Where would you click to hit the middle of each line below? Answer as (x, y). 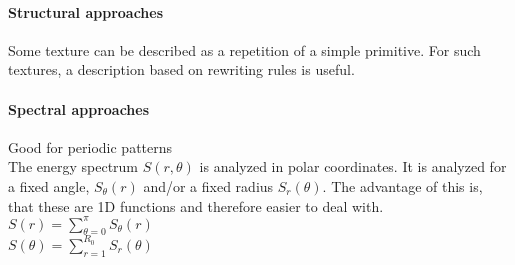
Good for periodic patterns (90, 146)
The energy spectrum (73, 166)
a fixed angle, (49, 185)
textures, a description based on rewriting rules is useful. (181, 69)
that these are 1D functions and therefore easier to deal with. (196, 205)
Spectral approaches (79, 108)
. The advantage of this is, (402, 185)
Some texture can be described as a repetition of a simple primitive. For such (244, 49)
